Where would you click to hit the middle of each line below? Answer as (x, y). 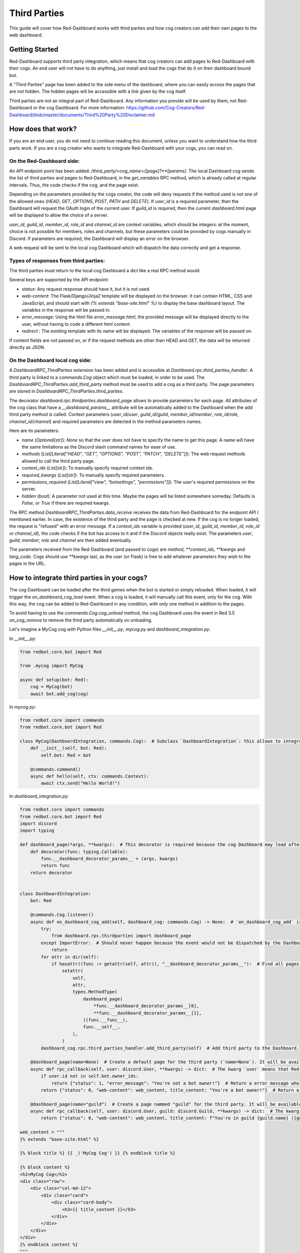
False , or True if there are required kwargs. (66, 503)
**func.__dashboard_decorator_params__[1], (147, 1013)
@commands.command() (55, 769)
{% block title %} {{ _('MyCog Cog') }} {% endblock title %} (97, 1153)
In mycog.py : (22, 707)
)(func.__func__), (105, 1020)
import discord (38, 824)
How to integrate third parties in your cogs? (78, 578)
